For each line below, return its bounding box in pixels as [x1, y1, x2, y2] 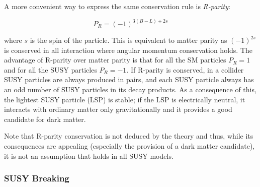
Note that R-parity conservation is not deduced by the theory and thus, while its [4, 131, 253, 141]
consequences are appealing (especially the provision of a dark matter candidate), [4, 140, 255, 151]
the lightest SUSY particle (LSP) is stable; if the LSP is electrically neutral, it [4, 94, 245, 104]
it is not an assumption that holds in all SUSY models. [4, 150, 174, 161]
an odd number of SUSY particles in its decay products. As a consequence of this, [4, 84, 256, 94]
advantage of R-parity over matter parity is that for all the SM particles [4, 54, 226, 65]
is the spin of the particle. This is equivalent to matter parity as [30, 35, 227, 45]
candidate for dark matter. [4, 113, 86, 124]
